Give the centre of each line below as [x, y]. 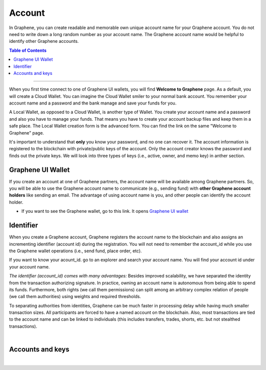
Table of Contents [28, 50]
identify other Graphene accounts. [44, 41]
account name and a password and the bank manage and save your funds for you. [93, 103]
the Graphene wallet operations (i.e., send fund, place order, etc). [76, 251]
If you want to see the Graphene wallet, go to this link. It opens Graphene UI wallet [105, 211]
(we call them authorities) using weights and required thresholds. [75, 297]
